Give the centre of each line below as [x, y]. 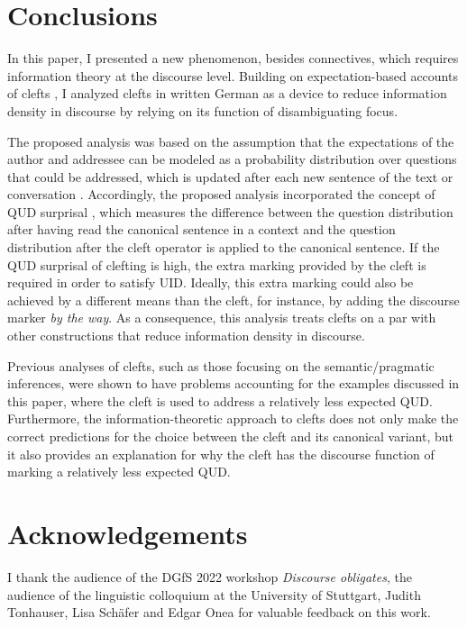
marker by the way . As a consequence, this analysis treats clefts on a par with [222, 318]
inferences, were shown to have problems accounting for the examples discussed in [233, 383]
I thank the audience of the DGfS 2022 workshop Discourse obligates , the [210, 576]
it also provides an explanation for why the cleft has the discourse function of [221, 454]
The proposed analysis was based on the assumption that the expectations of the [231, 141]
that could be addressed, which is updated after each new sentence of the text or [230, 176]
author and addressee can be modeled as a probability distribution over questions [232, 159]
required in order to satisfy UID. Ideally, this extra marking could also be [211, 282]
